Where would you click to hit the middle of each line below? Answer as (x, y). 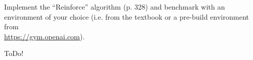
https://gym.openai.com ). (44, 36)
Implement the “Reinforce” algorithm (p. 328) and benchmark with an (114, 7)
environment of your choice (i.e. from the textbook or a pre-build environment (126, 16)
